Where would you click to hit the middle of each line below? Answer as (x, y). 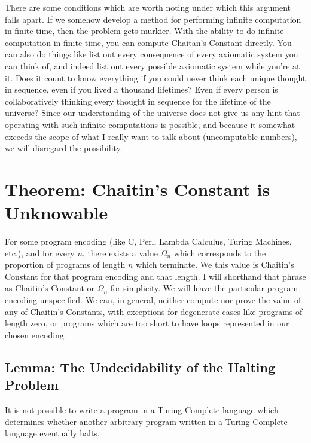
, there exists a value (120, 253)
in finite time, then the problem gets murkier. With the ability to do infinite (144, 31)
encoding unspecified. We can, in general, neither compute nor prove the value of (153, 300)
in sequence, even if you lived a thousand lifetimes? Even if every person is (141, 89)
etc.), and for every (40, 253)
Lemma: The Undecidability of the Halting (140, 367)
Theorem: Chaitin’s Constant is (138, 189)
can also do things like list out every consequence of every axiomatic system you (152, 54)
